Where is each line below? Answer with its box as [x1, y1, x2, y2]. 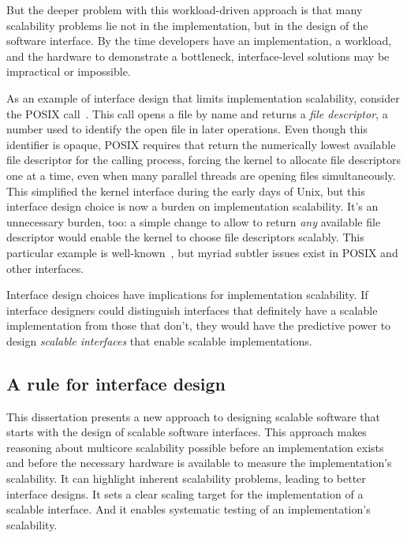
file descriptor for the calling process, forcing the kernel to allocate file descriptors [6, 151, 401, 168]
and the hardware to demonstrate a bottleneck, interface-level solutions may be [6, 47, 390, 64]
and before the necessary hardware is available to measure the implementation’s [6, 454, 392, 471]
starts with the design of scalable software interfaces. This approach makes [6, 424, 367, 440]
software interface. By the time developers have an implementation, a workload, [6, 32, 392, 49]
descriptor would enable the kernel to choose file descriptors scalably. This [6, 229, 364, 245]
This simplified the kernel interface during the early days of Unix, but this [6, 182, 365, 199]
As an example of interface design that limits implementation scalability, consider [6, 89, 400, 106]
